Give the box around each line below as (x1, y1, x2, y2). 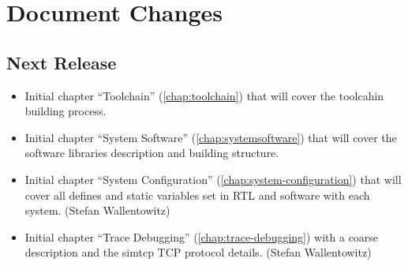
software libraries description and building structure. (24, 144, 279, 161)
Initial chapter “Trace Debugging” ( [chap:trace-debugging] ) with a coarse (24, 228, 379, 245)
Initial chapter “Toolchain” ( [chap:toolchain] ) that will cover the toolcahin (24, 87, 384, 103)
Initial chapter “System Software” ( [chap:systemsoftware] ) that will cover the (24, 129, 397, 145)
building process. (24, 103, 107, 119)
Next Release (6, 50, 117, 74)
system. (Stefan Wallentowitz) (24, 202, 170, 219)
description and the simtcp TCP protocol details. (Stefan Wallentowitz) (24, 244, 372, 260)
